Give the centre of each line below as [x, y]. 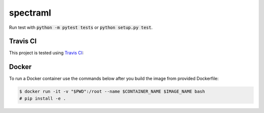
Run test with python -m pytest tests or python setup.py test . [81, 27]
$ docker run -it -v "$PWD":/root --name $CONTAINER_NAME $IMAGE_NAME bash [112, 91]
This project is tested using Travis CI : [46, 53]
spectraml [30, 13]
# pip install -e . [43, 98]
